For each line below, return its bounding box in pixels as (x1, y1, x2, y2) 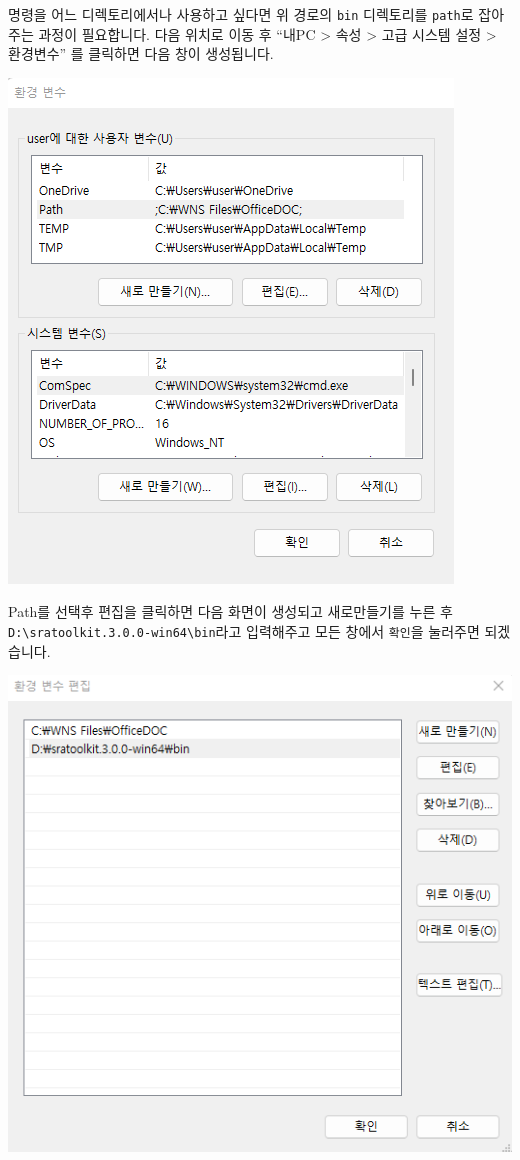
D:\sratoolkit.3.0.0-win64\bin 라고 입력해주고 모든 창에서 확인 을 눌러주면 (8, 621, 480, 642)
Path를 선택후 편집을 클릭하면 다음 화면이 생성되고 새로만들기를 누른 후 (8, 601, 453, 622)
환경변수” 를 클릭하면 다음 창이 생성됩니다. (8, 43, 274, 64)
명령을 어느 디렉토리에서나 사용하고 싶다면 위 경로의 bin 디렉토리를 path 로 (8, 4, 474, 24)
